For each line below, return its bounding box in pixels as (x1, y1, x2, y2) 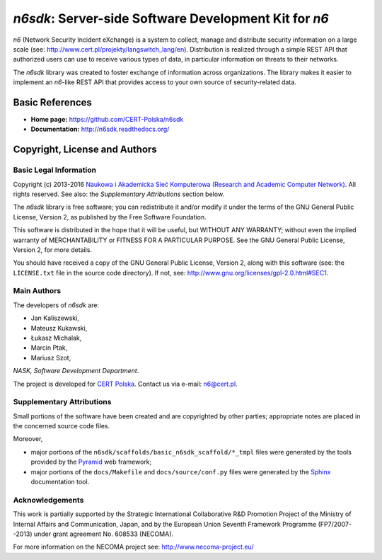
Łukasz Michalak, (30, 333, 82, 342)
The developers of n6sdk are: (13, 301, 99, 309)
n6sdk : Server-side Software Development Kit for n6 (13, 11, 329, 26)
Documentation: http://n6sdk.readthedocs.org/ (30, 125, 170, 134)
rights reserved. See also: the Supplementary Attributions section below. (13, 190, 225, 198)
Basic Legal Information (13, 165, 97, 175)
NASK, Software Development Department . (13, 367, 139, 375)
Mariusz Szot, (30, 353, 71, 362)
